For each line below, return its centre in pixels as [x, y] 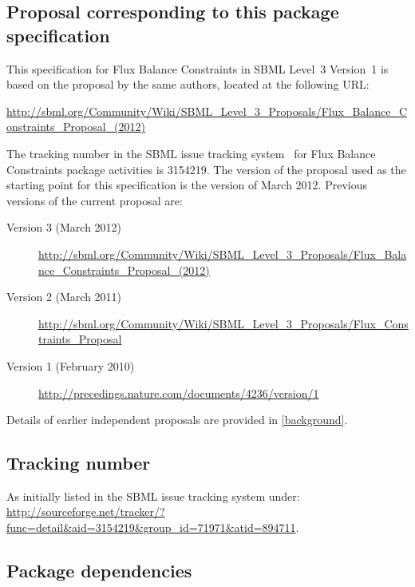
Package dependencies [99, 571]
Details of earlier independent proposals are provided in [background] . [177, 420]
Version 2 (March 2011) [64, 297]
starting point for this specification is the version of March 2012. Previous [187, 185]
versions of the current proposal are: [95, 200]
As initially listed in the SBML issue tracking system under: [153, 496]
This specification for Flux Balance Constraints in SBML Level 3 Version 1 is [198, 68]
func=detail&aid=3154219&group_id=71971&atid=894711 [151, 528]
